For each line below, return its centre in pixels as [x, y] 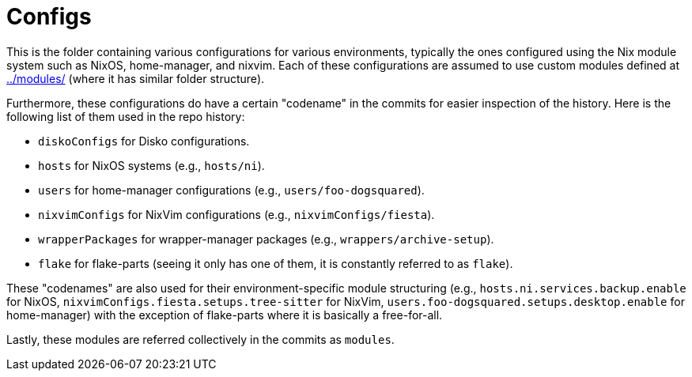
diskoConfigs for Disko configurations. [144, 141]
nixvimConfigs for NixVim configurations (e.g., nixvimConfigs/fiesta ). [236, 214]
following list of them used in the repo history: [126, 116]
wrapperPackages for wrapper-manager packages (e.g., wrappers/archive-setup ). [266, 239]
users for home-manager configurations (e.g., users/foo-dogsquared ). [231, 190]
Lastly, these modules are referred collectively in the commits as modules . [200, 339]
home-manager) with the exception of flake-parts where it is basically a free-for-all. [225, 315]
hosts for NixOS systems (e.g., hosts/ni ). [151, 165]
